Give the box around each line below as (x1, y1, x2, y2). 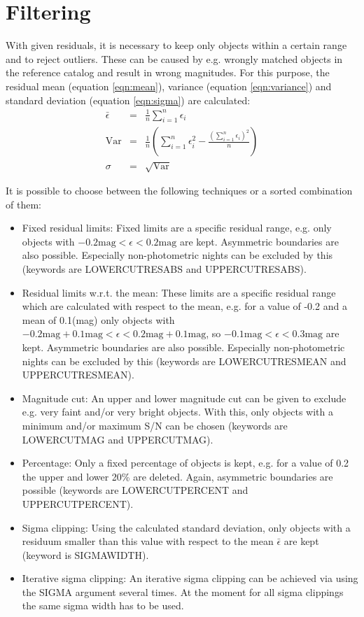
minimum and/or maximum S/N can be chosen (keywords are (22, 418, 288, 432)
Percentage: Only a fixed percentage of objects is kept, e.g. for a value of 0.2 (22, 455, 349, 470)
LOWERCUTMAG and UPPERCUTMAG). (22, 432, 213, 446)
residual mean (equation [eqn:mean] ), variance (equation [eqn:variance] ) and (6, 78, 332, 93)
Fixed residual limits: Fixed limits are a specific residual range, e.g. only (22, 220, 332, 235)
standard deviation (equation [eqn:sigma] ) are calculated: (6, 92, 251, 107)
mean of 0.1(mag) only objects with (22, 312, 175, 327)
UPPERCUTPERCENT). (22, 496, 134, 511)
